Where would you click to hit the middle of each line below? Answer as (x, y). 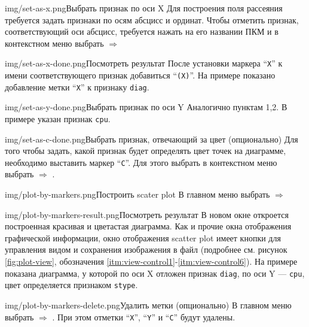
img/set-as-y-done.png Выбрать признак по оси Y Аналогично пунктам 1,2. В (146, 107)
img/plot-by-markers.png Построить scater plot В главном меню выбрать (137, 194)
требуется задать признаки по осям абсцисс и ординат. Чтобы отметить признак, (152, 19)
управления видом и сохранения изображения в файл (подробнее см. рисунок (146, 249)
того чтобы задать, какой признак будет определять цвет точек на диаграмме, (146, 151)
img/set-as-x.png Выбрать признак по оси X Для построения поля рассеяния (144, 8)
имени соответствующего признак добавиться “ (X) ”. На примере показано (140, 75)
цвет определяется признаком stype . (71, 285)
